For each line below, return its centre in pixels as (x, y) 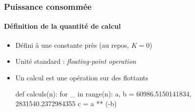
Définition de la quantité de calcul (62, 26)
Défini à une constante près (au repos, (72, 45)
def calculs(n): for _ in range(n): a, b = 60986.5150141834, (103, 94)
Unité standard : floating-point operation (76, 61)
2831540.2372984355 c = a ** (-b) (66, 103)
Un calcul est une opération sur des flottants (82, 77)
